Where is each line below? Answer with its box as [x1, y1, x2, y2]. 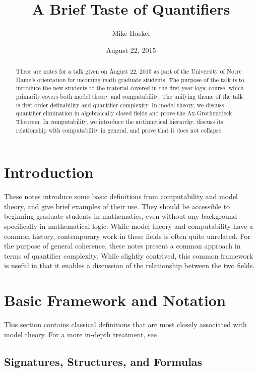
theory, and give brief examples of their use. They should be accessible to [4, 201, 230, 211]
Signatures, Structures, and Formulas [4, 353, 203, 369]
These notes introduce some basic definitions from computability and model [4, 191, 238, 202]
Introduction [4, 162, 94, 182]
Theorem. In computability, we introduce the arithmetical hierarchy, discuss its [16, 117, 223, 126]
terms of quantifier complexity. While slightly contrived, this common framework [4, 250, 253, 261]
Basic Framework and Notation [4, 290, 226, 311]
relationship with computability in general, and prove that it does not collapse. [16, 126, 223, 134]
